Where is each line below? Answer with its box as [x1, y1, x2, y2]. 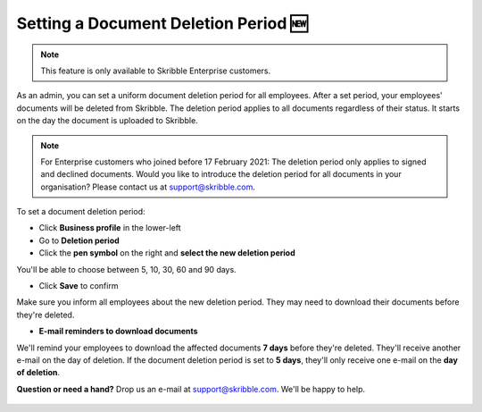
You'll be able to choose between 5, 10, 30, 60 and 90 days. [16, 264, 237, 274]
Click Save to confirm [38, 281, 119, 291]
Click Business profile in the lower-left [38, 223, 182, 233]
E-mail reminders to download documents [38, 326, 198, 337]
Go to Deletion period [38, 235, 120, 246]
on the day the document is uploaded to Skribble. [16, 115, 198, 126]
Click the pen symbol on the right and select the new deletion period [38, 248, 295, 258]
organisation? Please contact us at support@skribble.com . [40, 181, 256, 192]
